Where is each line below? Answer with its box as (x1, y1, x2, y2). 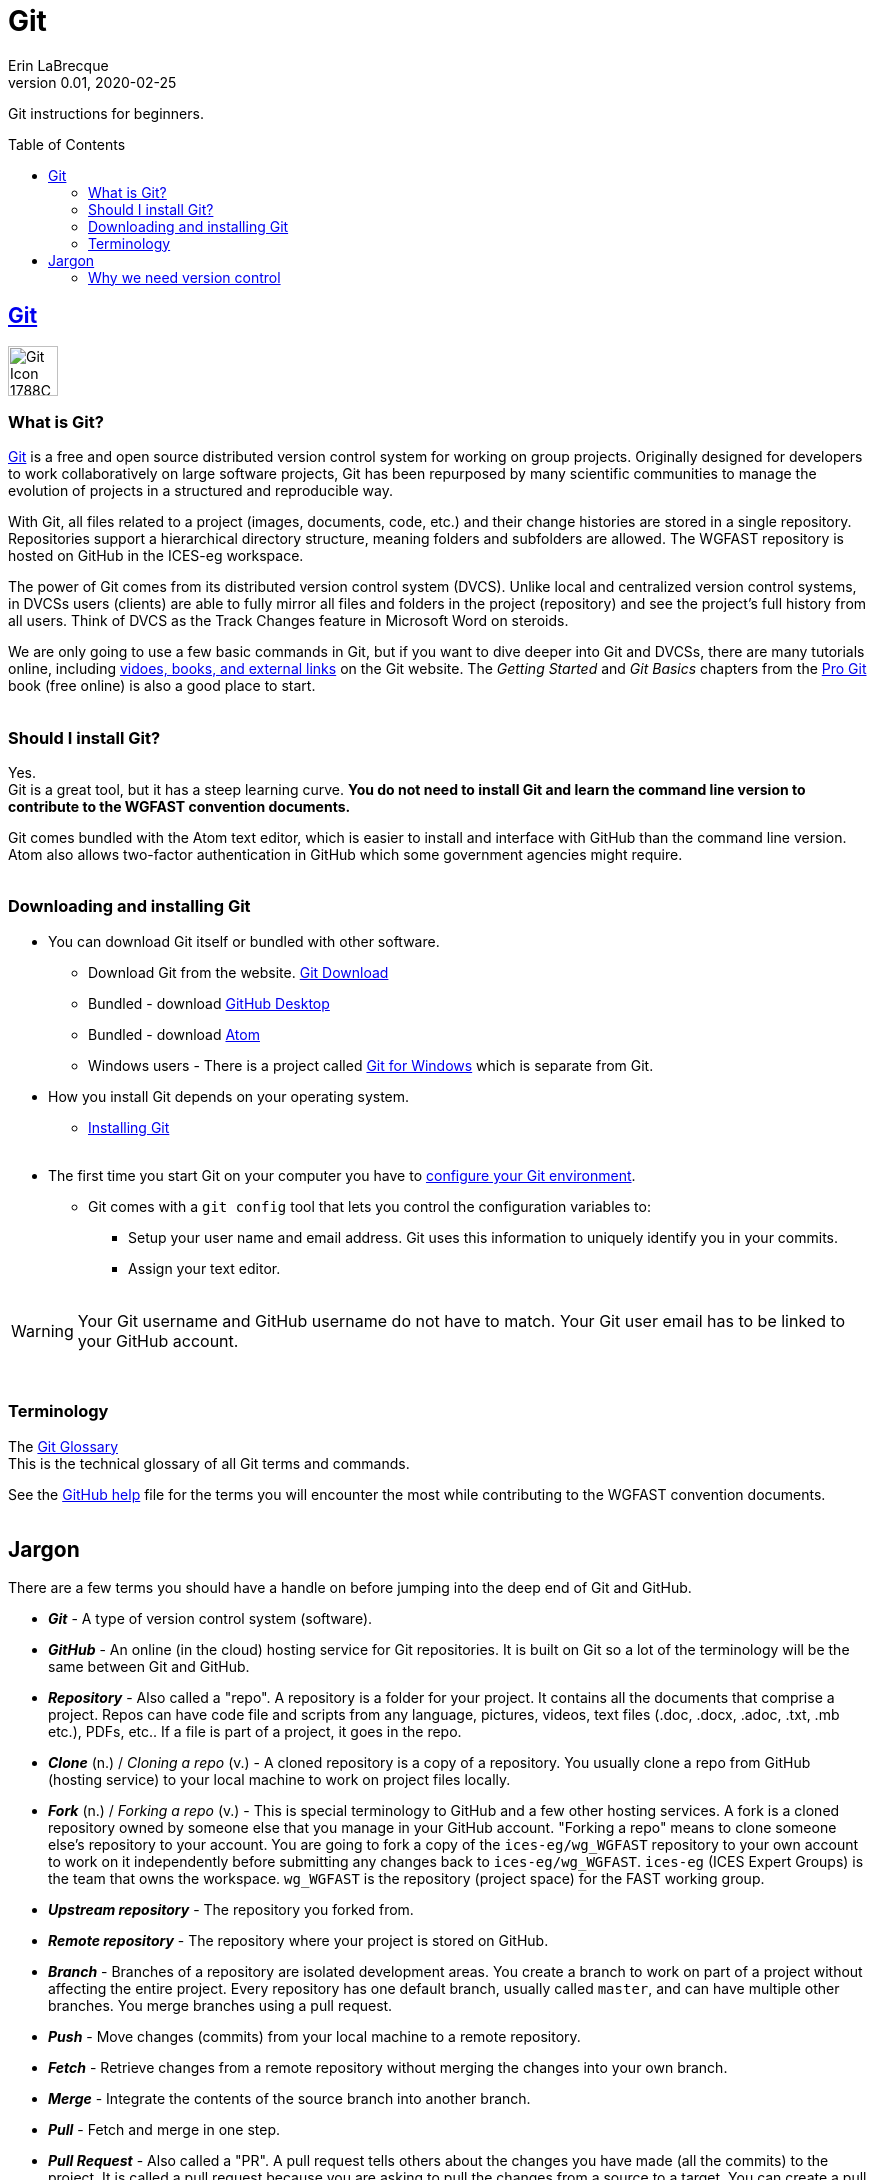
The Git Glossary (8, 1437, 119, 1455)
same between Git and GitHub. (48, 1658, 250, 1676)
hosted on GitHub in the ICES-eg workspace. (8, 547, 304, 565)
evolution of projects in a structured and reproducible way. (8, 482, 393, 500)
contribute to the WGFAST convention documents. (8, 798, 351, 816)
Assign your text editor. (128, 1259, 281, 1277)
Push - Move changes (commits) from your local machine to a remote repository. (48, 2028, 581, 2046)
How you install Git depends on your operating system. (48, 1087, 410, 1105)
